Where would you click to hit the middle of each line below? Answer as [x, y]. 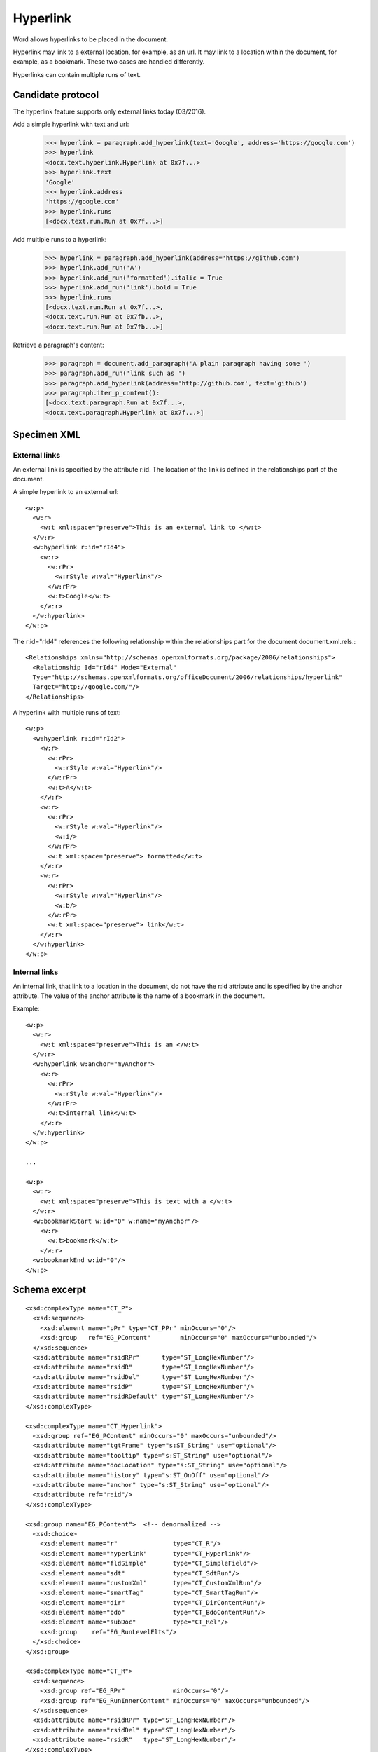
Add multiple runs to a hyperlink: [60, 240]
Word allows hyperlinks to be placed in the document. [90, 39]
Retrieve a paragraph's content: [58, 345]
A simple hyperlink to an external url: [66, 492]
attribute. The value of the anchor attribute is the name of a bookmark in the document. [139, 996]
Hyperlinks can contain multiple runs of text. [77, 74]
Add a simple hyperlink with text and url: [71, 124]
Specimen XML [47, 435]
